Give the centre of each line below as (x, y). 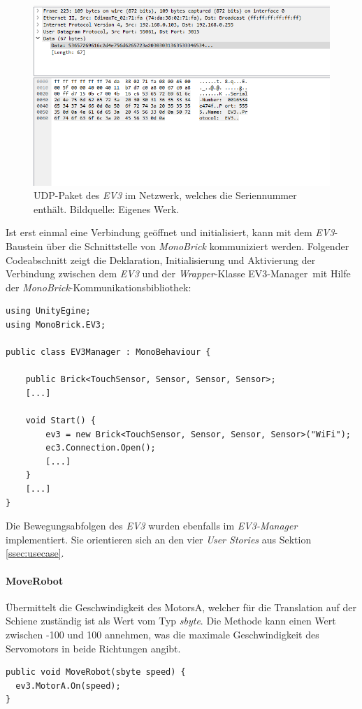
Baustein (24, 246)
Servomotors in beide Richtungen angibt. (93, 648)
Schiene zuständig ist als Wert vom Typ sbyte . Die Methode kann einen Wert (171, 621)
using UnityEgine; (48, 311)
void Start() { (60, 421)
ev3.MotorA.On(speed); (68, 686)
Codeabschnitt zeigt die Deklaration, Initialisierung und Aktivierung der (161, 260)
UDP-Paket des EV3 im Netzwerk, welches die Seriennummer (165, 195)
